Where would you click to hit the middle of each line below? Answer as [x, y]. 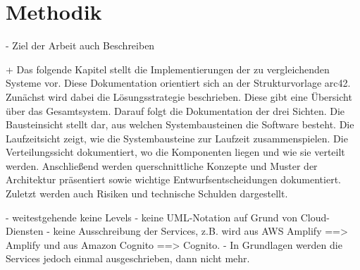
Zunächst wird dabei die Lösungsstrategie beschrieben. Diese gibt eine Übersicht [179, 96]
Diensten [25, 231]
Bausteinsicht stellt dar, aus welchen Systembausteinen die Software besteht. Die [180, 124]
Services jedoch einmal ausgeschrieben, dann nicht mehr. [128, 258]
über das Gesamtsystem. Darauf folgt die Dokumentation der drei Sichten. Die [175, 110]
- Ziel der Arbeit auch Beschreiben [80, 45]
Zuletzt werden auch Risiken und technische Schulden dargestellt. [147, 194]
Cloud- [315, 217]
